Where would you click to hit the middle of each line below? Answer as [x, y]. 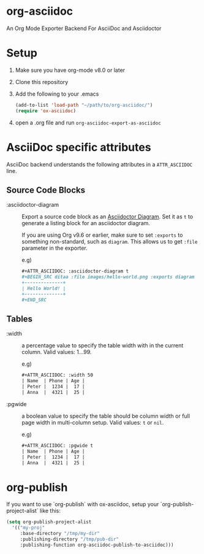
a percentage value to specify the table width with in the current [103, 345]
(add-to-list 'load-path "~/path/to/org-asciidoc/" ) [84, 105]
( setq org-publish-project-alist [49, 522]
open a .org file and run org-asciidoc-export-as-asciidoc [88, 122]
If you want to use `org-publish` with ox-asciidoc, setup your [83, 504]
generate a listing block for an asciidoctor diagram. [86, 223]
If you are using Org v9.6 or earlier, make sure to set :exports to [102, 235]
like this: [50, 511]
